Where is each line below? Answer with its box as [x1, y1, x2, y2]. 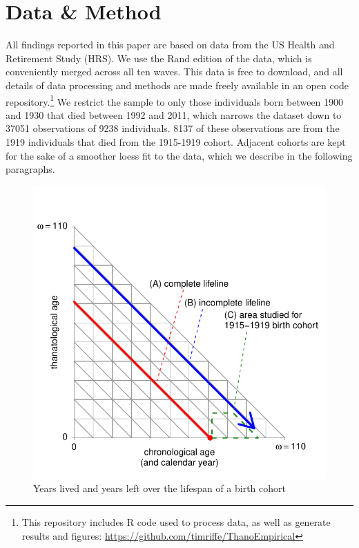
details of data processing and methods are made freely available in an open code [6, 77, 349, 92]
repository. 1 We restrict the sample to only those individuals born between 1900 [6, 92, 344, 108]
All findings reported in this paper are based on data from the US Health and [6, 37, 335, 52]
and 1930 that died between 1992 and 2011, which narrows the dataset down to [6, 107, 342, 122]
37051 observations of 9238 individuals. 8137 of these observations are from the [6, 121, 340, 135]
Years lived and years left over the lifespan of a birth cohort [33, 481, 286, 495]
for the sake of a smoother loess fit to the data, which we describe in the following [6, 148, 353, 162]
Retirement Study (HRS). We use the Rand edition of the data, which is [6, 50, 312, 65]
